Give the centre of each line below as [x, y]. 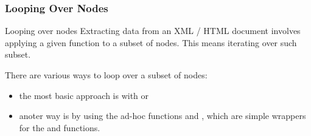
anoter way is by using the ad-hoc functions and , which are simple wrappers [162, 116]
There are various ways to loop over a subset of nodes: [106, 75]
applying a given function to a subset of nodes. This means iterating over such [151, 42]
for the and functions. [60, 127]
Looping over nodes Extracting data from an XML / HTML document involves [153, 31]
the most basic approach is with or [84, 95]
